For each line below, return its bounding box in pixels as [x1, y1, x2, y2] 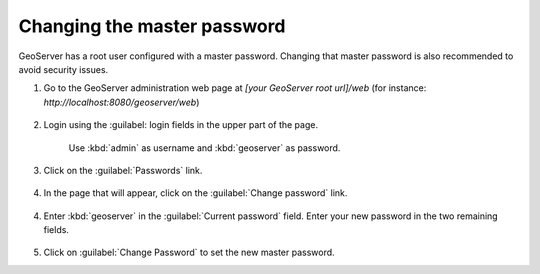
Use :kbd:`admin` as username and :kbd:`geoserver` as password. [68, 141, 341, 154]
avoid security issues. [18, 63, 109, 75]
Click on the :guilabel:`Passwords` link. [43, 164, 203, 176]
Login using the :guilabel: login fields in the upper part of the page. [43, 119, 319, 131]
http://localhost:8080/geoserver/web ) [43, 96, 200, 108]
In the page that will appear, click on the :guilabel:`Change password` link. [43, 187, 348, 199]
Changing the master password [18, 15, 286, 37]
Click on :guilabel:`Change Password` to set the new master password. [43, 246, 335, 259]
